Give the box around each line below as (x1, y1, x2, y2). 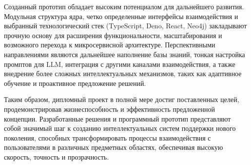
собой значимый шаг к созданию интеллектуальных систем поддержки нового (4, 123, 236, 133)
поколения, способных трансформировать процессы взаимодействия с (4, 132, 211, 143)
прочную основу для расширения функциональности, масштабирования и (4, 30, 222, 40)
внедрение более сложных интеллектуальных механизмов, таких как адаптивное (4, 68, 242, 79)
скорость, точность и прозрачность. (4, 151, 109, 162)
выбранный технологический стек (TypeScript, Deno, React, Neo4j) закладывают (4, 21, 247, 31)
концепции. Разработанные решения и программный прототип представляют (4, 113, 231, 124)
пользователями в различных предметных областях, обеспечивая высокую (4, 142, 223, 152)
